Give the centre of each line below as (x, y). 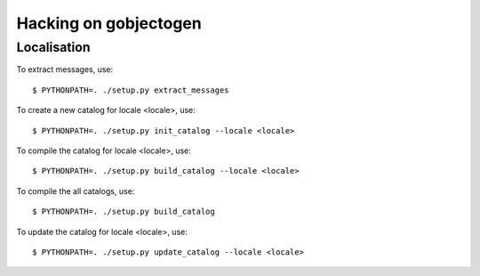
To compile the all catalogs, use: (76, 191)
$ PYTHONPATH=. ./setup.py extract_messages (131, 90)
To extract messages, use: (65, 69)
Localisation (53, 47)
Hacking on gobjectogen (109, 23)
